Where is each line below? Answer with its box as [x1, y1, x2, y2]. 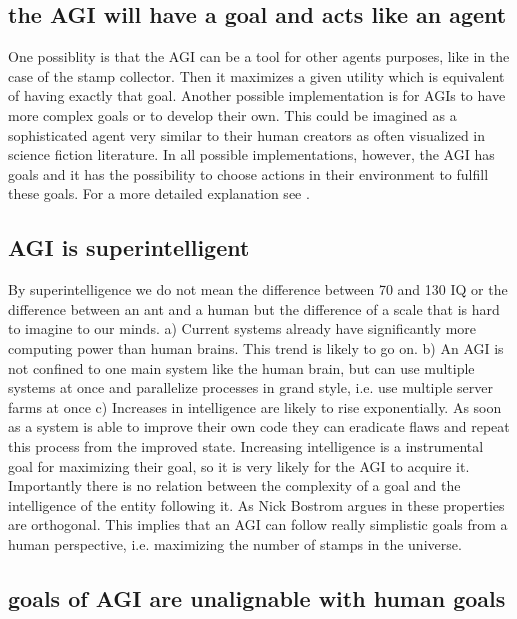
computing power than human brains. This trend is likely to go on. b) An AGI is [8, 337, 504, 358]
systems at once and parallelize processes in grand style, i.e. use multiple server [8, 377, 493, 398]
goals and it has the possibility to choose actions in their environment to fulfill [8, 163, 489, 184]
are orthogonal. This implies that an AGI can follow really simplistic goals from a [8, 514, 508, 535]
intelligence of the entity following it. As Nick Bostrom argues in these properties [8, 494, 505, 515]
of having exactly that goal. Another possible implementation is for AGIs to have [8, 85, 506, 106]
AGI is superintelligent [8, 232, 250, 263]
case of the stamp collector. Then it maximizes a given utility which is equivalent [8, 65, 505, 86]
